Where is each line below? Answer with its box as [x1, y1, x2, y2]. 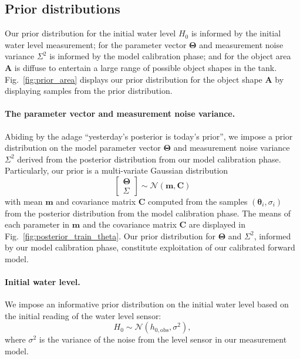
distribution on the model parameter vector [5, 141, 161, 154]
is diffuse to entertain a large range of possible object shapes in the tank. [14, 61, 277, 73]
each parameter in [5, 218, 70, 231]
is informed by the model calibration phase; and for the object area [49, 50, 291, 62]
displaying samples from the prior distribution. [5, 84, 173, 97]
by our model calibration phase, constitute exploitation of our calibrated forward [5, 241, 295, 253]
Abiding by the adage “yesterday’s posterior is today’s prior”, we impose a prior [5, 130, 293, 142]
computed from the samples [148, 195, 248, 207]
